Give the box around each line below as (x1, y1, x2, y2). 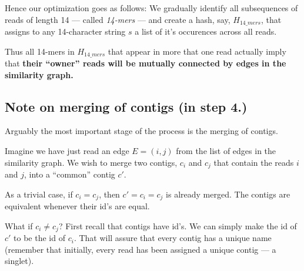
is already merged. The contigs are (166, 188, 290, 200)
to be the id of (14, 232, 65, 244)
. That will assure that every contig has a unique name (74, 232, 272, 244)
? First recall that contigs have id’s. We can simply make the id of (58, 219, 297, 232)
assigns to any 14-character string (5, 25, 126, 38)
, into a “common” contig (24, 168, 115, 180)
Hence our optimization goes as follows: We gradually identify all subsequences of (5, 2, 298, 14)
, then (99, 188, 120, 200)
